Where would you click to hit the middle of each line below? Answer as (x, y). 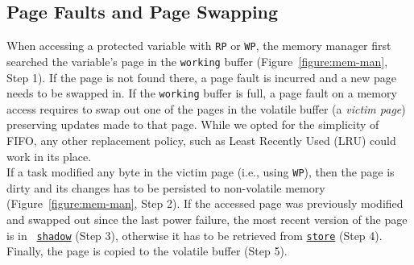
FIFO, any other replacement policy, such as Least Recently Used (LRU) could (201, 140)
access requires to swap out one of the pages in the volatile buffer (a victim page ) (206, 108)
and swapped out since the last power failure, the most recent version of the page (207, 219)
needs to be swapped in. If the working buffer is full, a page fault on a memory (202, 93)
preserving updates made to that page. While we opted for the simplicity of (193, 124)
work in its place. (49, 156)
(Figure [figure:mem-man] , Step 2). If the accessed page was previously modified (205, 203)
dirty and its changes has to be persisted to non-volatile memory (166, 187)
